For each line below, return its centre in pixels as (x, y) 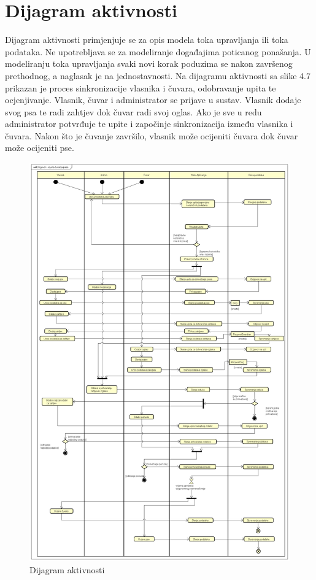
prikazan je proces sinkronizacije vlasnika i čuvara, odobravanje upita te (141, 87)
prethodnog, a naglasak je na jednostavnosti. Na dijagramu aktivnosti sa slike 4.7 (158, 75)
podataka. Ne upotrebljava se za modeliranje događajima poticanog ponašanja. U (158, 51)
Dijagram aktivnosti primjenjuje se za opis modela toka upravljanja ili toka (147, 40)
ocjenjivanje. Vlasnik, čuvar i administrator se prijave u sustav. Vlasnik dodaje (153, 100)
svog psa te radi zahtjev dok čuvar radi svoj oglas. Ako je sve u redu (133, 111)
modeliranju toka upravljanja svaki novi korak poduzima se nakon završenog (149, 64)
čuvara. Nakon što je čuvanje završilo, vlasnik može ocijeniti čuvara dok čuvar (152, 135)
